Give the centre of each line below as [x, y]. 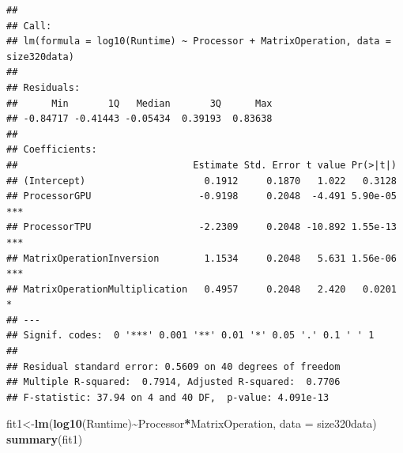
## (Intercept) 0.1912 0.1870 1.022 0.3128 [201, 181]
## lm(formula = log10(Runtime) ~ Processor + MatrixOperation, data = [199, 42]
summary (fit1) [45, 439]
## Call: [29, 26]
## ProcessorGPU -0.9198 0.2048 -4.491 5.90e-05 [201, 196]
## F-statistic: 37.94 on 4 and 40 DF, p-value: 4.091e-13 [168, 397]
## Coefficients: [52, 150]
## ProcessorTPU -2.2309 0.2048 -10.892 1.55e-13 [201, 227]
